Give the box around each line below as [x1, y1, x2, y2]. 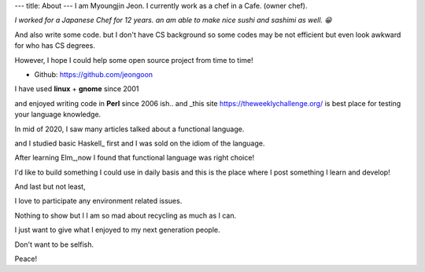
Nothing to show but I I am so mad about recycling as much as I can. [14, 211, 236, 220]
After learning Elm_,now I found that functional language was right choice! [14, 153, 255, 163]
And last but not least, [14, 182, 86, 192]
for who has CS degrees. [14, 41, 96, 50]
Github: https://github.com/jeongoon [34, 69, 153, 79]
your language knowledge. [14, 110, 102, 119]
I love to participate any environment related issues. [14, 197, 183, 206]
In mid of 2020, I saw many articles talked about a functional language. [14, 124, 245, 134]
